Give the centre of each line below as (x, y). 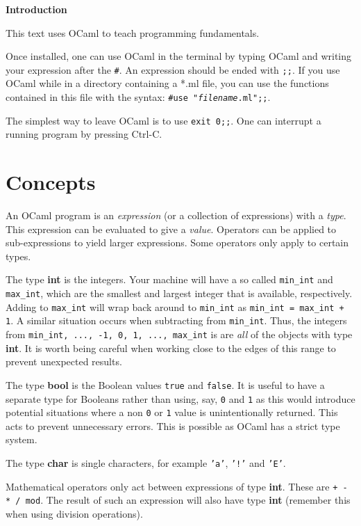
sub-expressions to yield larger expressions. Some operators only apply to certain (177, 242)
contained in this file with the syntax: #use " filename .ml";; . (138, 97)
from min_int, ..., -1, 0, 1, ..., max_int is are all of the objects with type (179, 334)
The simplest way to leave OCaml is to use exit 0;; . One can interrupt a (163, 120)
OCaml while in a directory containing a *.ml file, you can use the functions (167, 83)
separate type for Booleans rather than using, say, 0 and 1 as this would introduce (180, 398)
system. (22, 439)
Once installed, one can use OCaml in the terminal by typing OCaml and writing (179, 56)
